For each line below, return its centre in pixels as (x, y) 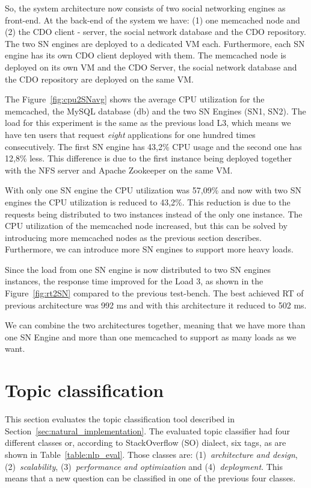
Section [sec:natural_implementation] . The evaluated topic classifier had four (148, 430)
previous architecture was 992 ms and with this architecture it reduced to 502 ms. (156, 305)
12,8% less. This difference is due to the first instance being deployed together (148, 158)
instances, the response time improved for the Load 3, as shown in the (134, 281)
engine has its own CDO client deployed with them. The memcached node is (146, 55)
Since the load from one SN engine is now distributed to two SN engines (138, 269)
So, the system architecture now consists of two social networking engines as (145, 8)
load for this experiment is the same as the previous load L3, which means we (148, 123)
